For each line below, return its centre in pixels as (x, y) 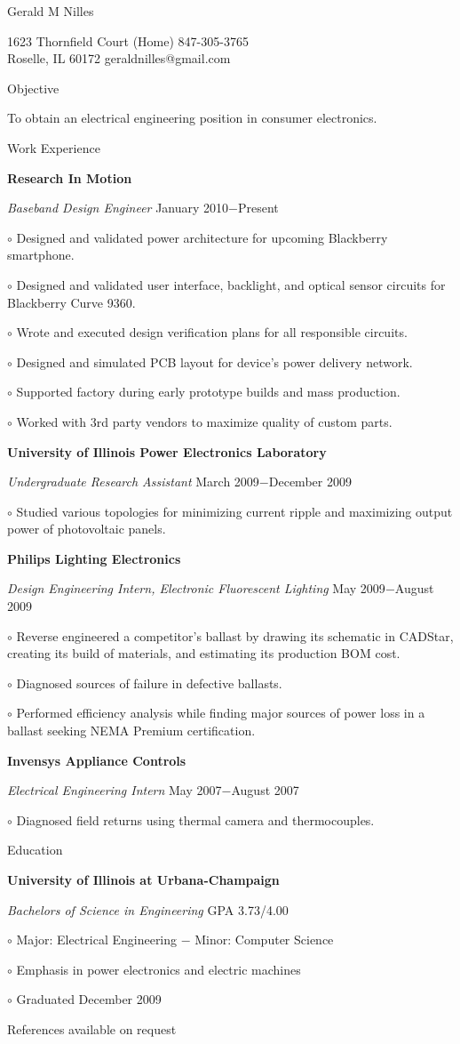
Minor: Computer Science (264, 940)
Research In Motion (70, 177)
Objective (33, 88)
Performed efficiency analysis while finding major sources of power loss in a (221, 713)
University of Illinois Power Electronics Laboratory (167, 451)
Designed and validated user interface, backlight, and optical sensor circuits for (231, 284)
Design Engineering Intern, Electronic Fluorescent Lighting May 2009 (196, 588)
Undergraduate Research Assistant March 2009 (133, 482)
